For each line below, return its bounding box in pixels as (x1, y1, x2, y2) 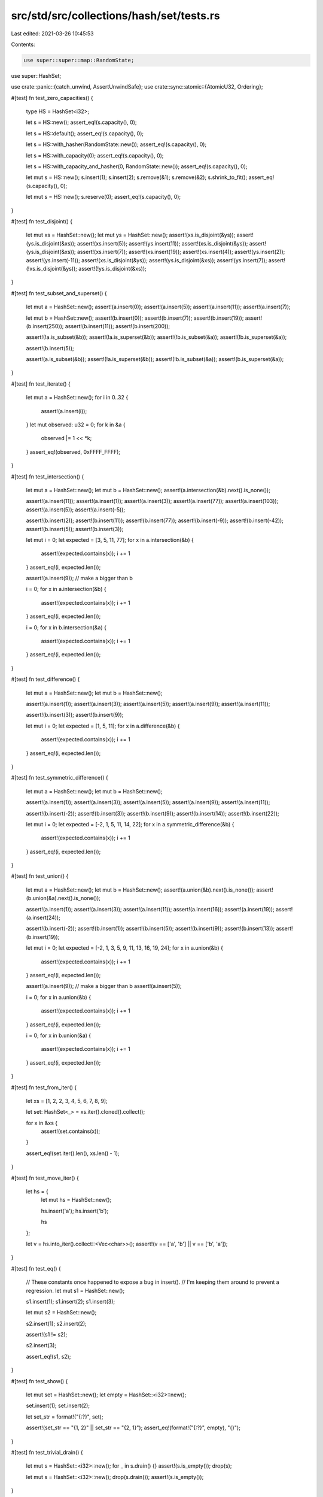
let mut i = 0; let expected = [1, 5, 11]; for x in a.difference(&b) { (26, 722, 180, 729)
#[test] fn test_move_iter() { (11, 1174, 79, 1181)
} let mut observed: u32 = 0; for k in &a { (26, 421, 126, 428)
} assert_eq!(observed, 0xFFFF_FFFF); (26, 448, 121, 455)
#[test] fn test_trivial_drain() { (11, 1449, 83, 1456)
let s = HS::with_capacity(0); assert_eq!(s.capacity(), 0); (26, 151, 164, 159)
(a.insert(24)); (26, 914, 61, 922)
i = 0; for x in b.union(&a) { (26, 1032, 92, 1039)
